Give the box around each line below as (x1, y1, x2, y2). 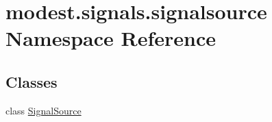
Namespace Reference (5, 24, 216, 52)
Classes (5, 71, 58, 92)
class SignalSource (5, 103, 82, 117)
